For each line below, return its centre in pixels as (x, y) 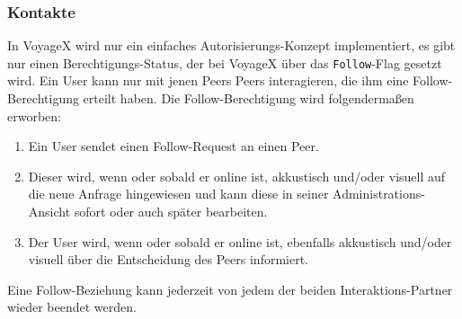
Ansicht (49, 212)
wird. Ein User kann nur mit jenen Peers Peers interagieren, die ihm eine (208, 80)
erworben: (34, 115)
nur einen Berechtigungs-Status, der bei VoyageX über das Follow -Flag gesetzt (225, 62)
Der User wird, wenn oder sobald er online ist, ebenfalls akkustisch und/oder (240, 241)
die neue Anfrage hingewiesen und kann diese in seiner (178, 194)
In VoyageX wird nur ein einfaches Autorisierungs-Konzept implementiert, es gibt (231, 45)
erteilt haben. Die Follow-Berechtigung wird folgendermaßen (249, 98)
